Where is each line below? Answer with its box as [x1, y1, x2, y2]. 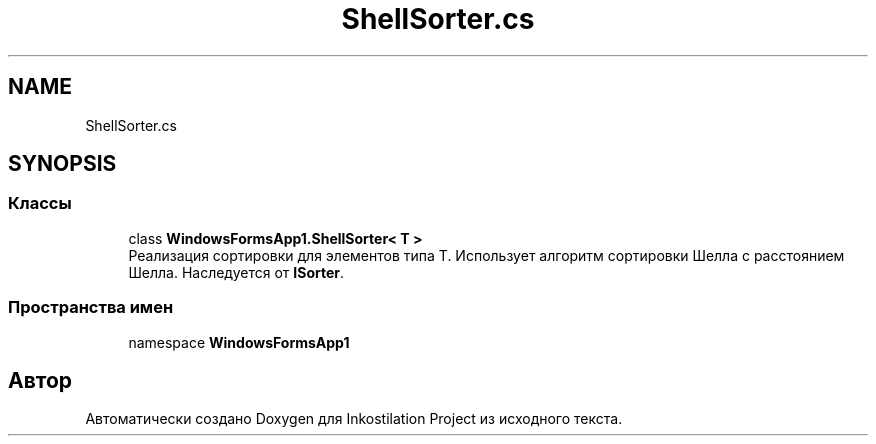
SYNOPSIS [8, 151, 117, 177]
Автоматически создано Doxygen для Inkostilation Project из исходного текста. [85, 410, 623, 428]
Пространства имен [8, 297, 174, 318]
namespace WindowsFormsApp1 [128, 333, 350, 351]
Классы [8, 193, 72, 214]
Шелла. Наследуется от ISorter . [128, 263, 345, 281]
